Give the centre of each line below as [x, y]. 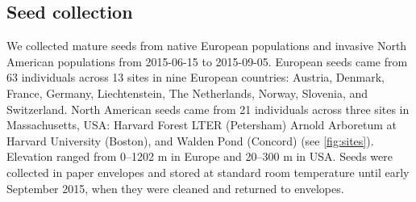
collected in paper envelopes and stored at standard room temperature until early [208, 172]
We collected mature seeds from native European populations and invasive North [207, 46]
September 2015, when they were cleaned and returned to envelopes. [175, 188]
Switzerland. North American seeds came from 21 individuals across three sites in [208, 109]
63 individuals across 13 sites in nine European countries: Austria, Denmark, [196, 77]
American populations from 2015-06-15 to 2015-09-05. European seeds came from [207, 61]
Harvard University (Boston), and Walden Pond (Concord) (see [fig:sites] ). [190, 140]
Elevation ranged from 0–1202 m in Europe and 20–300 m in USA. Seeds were [200, 156]
